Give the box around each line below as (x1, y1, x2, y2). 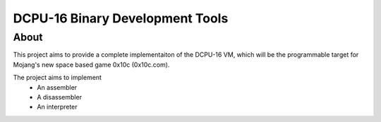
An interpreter (37, 102, 78, 111)
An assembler (37, 83, 78, 91)
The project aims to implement (13, 74, 102, 82)
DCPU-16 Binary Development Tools (13, 11, 229, 26)
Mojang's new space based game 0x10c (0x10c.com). (13, 60, 170, 69)
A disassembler (37, 93, 83, 101)
